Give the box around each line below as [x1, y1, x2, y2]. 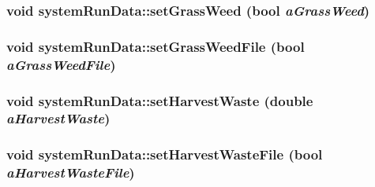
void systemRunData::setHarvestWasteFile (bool [6, 145, 323, 164]
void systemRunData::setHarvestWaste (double [6, 90, 313, 110]
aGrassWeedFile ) [6, 54, 116, 74]
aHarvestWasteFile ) [6, 163, 135, 182]
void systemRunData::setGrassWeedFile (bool [6, 36, 305, 56]
